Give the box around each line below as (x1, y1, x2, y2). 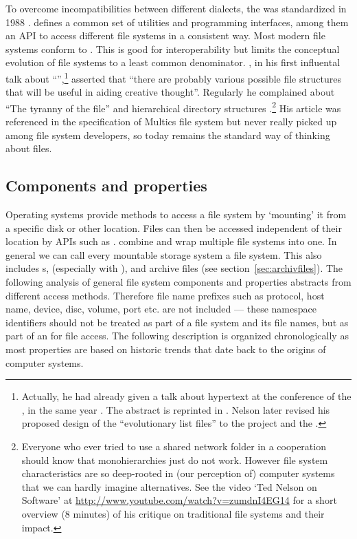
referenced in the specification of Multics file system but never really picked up (5, 114, 337, 129)
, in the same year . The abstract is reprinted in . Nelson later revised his (21, 402, 330, 416)
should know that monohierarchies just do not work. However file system (21, 452, 328, 467)
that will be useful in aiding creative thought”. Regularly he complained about (5, 85, 335, 99)
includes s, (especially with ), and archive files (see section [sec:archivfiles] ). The (5, 261, 343, 275)
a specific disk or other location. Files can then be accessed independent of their (5, 220, 342, 235)
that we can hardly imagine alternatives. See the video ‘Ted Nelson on (21, 479, 317, 494)
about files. (5, 141, 52, 156)
